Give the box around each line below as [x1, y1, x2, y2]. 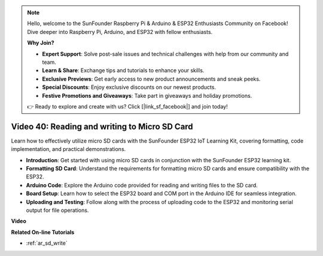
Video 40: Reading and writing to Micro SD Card [11, 121, 194, 131]
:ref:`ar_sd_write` [26, 239, 68, 247]
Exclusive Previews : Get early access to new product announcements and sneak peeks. [42, 75, 261, 82]
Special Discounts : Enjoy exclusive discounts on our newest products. [42, 84, 217, 91]
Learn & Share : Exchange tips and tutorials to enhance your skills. [42, 67, 205, 74]
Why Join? [27, 39, 54, 47]
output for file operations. [26, 206, 89, 214]
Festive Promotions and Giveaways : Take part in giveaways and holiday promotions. [42, 92, 252, 99]
